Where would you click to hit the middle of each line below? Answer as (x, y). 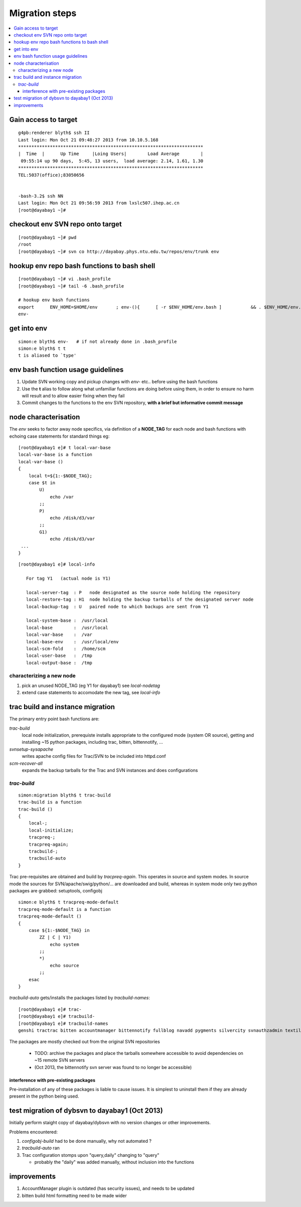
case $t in (42, 483)
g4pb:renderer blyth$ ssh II (54, 133)
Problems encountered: (33, 1132)
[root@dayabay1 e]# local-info (57, 564)
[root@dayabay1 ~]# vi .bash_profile (65, 279)
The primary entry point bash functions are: (54, 719)
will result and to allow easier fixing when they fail (73, 395)
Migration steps (43, 13)
